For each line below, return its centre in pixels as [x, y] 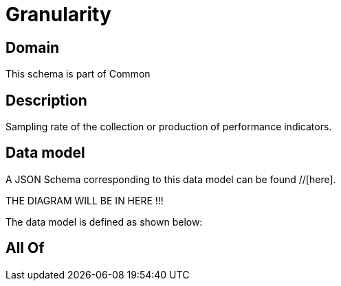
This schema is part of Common [78, 74]
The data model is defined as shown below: [104, 222]
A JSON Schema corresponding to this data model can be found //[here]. [171, 179]
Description [46, 100]
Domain [33, 47]
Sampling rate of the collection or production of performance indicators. [169, 127]
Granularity [58, 14]
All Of [25, 248]
